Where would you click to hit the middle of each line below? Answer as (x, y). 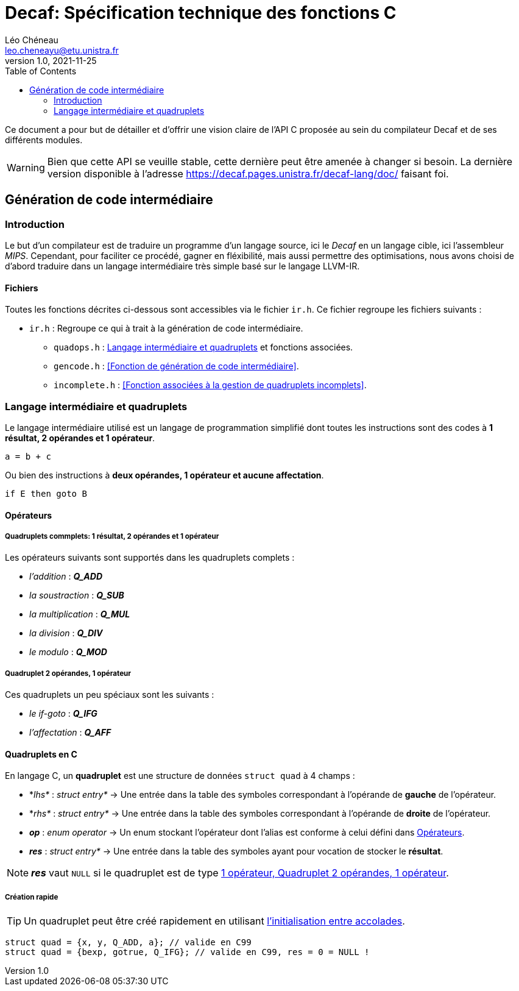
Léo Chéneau (32, 40)
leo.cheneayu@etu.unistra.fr (62, 50)
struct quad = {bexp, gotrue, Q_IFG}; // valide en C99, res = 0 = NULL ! (187, 952)
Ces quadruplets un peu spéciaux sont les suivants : (110, 695)
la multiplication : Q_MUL (80, 614)
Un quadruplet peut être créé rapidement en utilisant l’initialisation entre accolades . (214, 921)
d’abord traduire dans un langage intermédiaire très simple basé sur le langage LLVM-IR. (182, 266)
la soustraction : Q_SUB (77, 595)
